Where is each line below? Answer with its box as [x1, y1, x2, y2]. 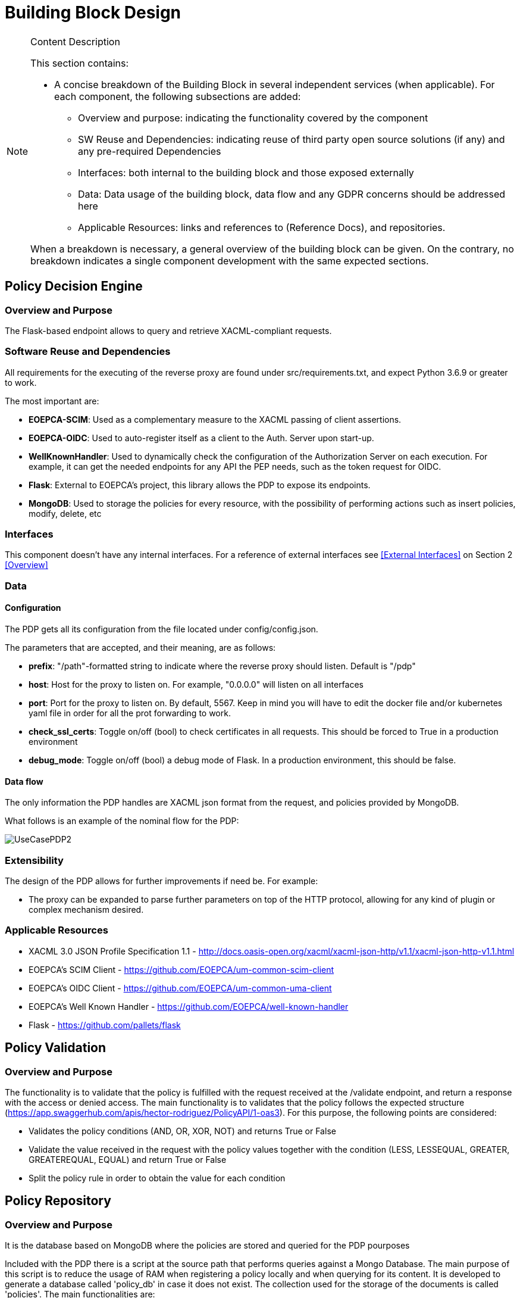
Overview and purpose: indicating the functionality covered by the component [78, 111, 428, 124]
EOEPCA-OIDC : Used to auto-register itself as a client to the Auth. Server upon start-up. [29, 432, 374, 443]
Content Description [30, 35, 120, 48]
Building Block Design [5, 2, 181, 23]
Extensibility [5, 854, 64, 866]
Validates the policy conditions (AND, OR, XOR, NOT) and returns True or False [29, 1126, 336, 1136]
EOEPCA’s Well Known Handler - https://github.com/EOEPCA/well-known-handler [29, 1001, 349, 1012]
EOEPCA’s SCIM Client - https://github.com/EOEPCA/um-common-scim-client [29, 964, 334, 975]
